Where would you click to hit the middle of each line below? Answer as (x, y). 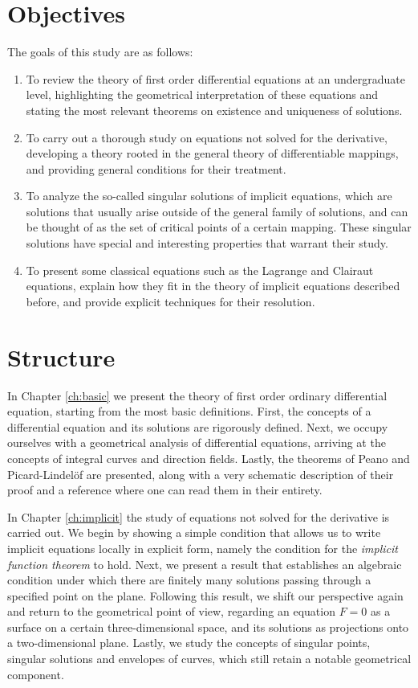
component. (36, 674)
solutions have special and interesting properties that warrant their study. (207, 243)
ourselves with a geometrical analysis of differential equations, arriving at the (197, 442)
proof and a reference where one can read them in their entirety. (165, 490)
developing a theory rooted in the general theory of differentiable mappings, (212, 153)
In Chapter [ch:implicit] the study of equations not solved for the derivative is (199, 516)
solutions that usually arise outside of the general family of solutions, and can (217, 211)
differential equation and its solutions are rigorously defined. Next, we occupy (198, 426)
